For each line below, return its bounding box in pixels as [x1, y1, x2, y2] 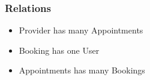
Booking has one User [19, 44, 100, 56]
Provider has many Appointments [19, 24, 143, 36]
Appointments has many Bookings [19, 64, 145, 76]
